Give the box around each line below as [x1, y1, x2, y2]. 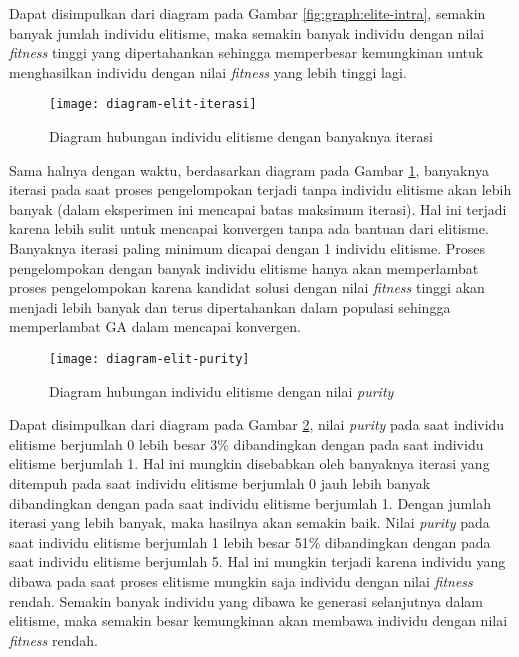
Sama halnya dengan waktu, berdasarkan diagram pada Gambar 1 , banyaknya [9, 159, 489, 180]
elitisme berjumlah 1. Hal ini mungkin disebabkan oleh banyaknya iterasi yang [9, 453, 490, 474]
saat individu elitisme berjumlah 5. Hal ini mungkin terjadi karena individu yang [9, 551, 506, 572]
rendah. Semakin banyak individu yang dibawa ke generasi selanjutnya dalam [9, 590, 483, 611]
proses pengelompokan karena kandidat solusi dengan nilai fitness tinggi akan [9, 277, 485, 298]
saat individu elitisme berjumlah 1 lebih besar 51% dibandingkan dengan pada [9, 531, 491, 552]
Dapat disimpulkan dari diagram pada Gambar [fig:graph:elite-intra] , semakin [9, 3, 486, 23]
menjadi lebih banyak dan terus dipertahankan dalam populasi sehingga [9, 296, 451, 317]
